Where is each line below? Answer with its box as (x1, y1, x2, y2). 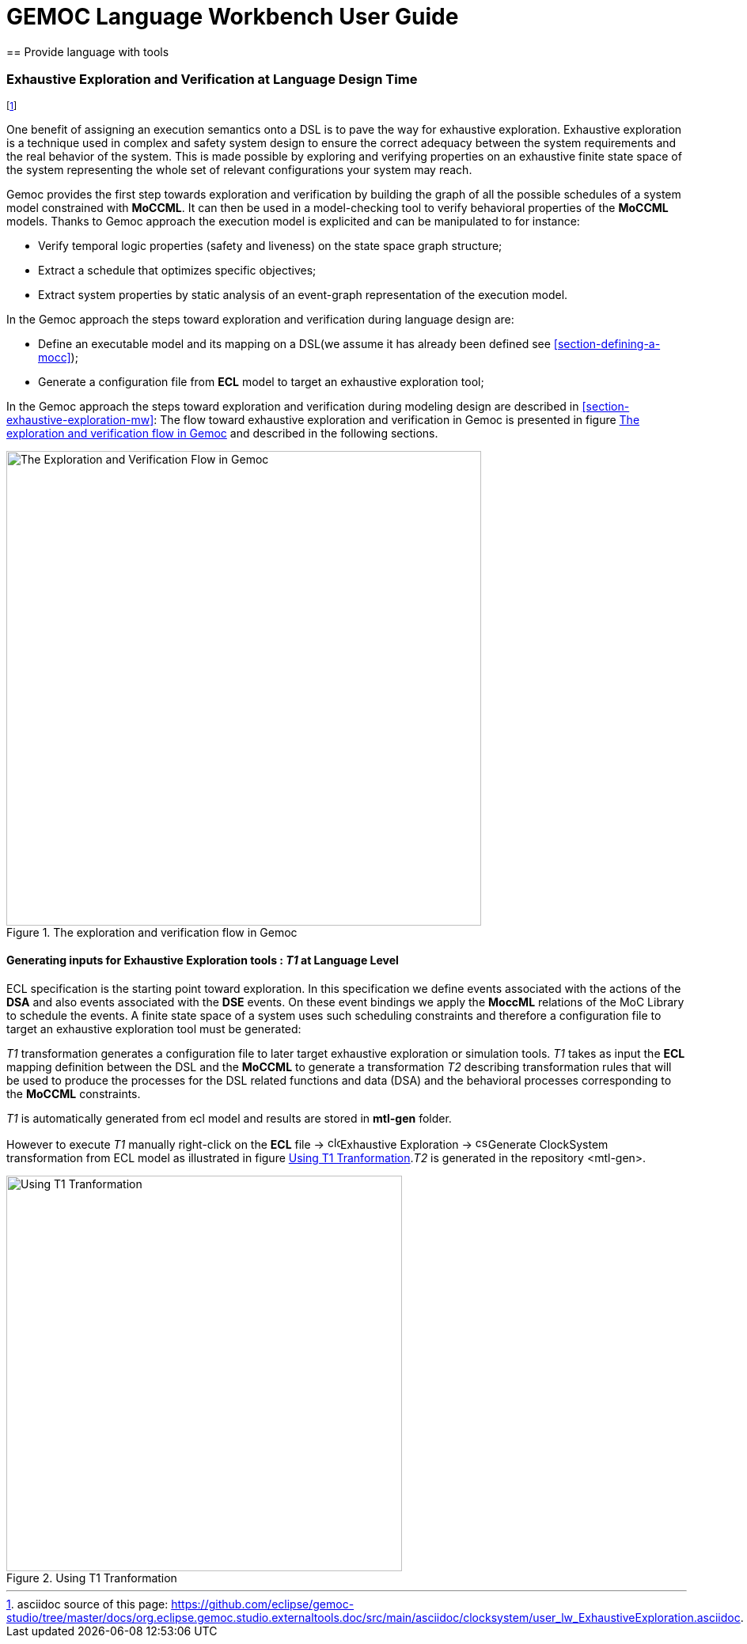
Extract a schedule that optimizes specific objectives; (38, 263, 317, 277)
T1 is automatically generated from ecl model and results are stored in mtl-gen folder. (6, 1111, 452, 1125)
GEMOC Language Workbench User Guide (6, 3, 459, 30)
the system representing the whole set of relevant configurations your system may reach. (6, 162, 472, 176)
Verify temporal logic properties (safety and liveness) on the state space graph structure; (38, 238, 502, 252)
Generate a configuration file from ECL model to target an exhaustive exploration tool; (38, 374, 484, 388)
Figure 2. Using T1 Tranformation (6, 1570, 177, 1585)
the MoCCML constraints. (6, 1086, 141, 1100)
